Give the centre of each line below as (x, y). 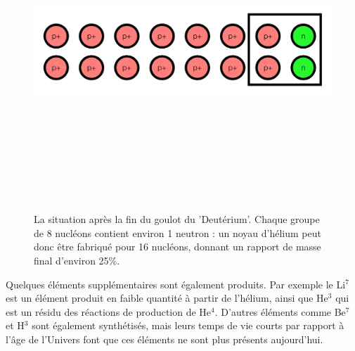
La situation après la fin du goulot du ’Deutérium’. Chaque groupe (177, 219)
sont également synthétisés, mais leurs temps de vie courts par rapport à (188, 325)
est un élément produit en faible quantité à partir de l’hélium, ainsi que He (167, 298)
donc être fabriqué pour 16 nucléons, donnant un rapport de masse (177, 247)
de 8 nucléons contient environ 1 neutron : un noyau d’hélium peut (177, 232)
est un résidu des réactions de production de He (109, 311)
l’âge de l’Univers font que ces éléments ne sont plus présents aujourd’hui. (164, 339)
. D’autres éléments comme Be (280, 311)
